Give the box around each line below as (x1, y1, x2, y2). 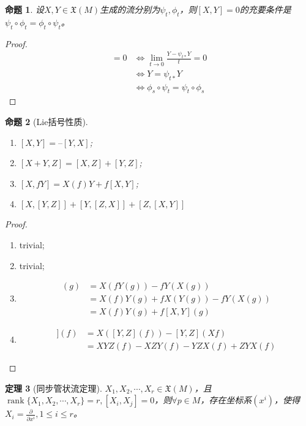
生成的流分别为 (100, 3, 160, 15)
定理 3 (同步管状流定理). (5, 381, 102, 394)
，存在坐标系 (200, 394, 252, 406)
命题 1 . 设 (5, 3, 44, 15)
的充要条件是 (239, 3, 291, 15)
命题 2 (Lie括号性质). (5, 115, 88, 127)
